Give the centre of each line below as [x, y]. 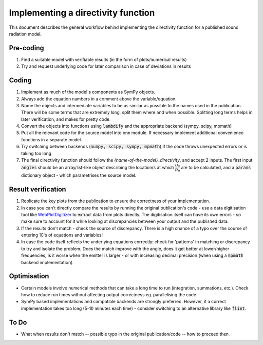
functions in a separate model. [52, 139]
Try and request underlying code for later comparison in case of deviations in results [106, 66]
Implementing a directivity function [82, 13]
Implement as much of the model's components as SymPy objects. [88, 92]
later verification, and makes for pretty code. [66, 119]
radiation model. [25, 34]
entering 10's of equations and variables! [62, 235]
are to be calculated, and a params [216, 168]
